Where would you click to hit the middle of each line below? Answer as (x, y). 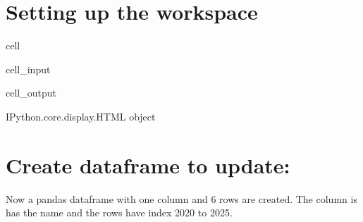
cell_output (31, 93)
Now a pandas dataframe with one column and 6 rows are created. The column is (181, 198)
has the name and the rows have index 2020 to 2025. (119, 212)
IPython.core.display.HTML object (81, 116)
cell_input (28, 69)
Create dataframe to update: (148, 165)
